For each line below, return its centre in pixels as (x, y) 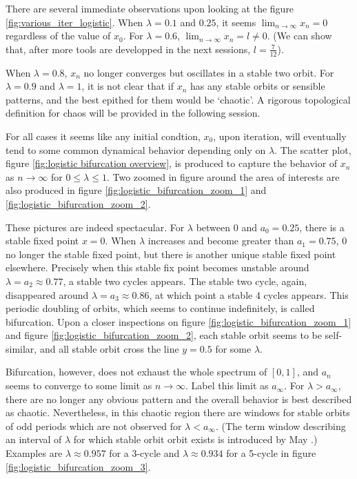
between (213, 227)
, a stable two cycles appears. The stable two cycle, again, (185, 281)
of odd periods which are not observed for (94, 426)
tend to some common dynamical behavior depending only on (136, 149)
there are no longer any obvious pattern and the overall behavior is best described (179, 399)
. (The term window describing (280, 426)
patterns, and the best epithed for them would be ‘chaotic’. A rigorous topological (178, 99)
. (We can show (299, 36)
